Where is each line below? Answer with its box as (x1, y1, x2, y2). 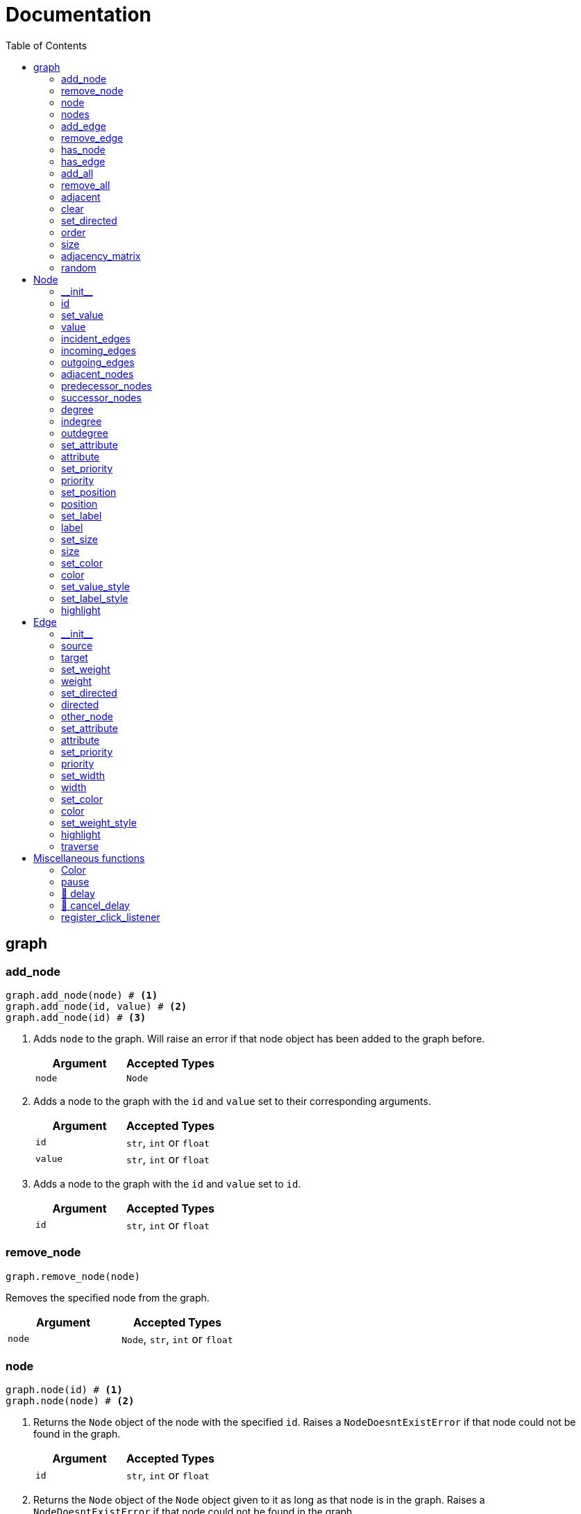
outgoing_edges (61, 356, 135, 368)
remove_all (61, 178, 110, 191)
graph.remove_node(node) (6, 1270, 140, 1282)
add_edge (61, 119, 106, 132)
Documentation (6, 3, 152, 26)
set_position (61, 485, 117, 498)
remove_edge (61, 131, 124, 144)
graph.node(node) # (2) (6, 1395, 135, 1407)
